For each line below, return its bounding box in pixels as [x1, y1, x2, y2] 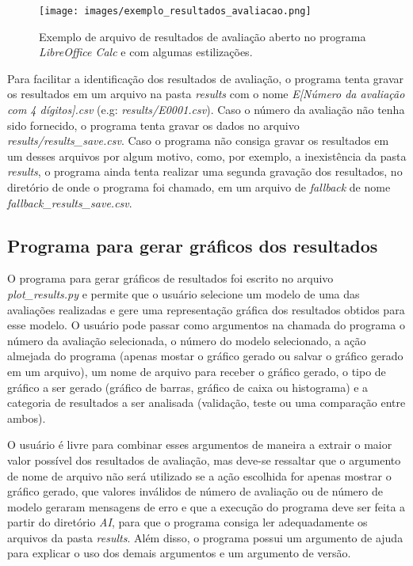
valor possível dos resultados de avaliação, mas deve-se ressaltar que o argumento [7, 451, 401, 468]
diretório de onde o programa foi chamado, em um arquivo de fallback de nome [7, 179, 391, 195]
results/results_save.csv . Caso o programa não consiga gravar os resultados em [7, 132, 389, 149]
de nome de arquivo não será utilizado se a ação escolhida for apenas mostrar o [7, 467, 392, 484]
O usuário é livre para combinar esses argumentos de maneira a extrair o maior [7, 436, 392, 453]
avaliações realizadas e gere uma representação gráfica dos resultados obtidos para [7, 301, 405, 317]
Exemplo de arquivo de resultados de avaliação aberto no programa [39, 28, 366, 44]
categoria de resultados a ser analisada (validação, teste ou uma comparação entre [7, 394, 406, 411]
